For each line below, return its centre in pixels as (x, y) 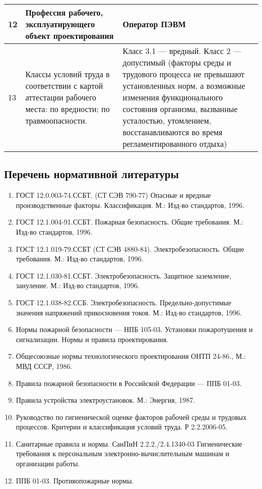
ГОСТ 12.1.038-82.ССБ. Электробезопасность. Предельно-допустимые (123, 302)
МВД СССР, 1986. (44, 366)
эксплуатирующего (60, 24)
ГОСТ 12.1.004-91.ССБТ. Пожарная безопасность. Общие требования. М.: (130, 222)
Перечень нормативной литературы (91, 174)
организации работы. (48, 464)
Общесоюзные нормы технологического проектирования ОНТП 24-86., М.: (131, 356)
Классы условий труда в (68, 74)
